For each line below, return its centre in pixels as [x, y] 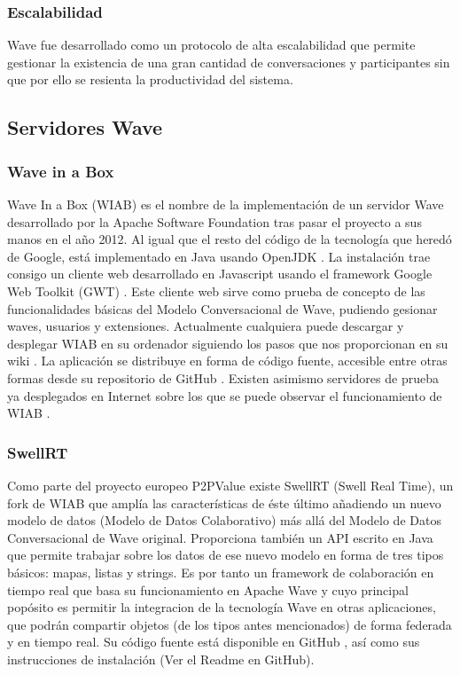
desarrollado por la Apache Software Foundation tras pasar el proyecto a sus [214, 221]
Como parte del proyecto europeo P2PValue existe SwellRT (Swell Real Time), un [230, 485]
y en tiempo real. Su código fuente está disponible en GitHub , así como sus [214, 642]
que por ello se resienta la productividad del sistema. [150, 79]
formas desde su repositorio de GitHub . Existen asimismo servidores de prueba [223, 377]
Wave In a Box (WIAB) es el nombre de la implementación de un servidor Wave [226, 204]
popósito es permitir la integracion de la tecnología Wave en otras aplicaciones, [222, 607]
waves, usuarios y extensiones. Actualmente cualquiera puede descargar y [206, 326]
